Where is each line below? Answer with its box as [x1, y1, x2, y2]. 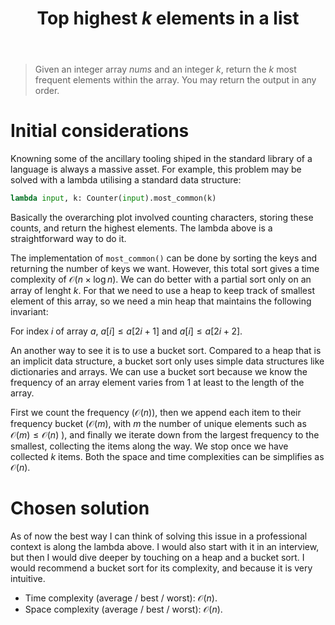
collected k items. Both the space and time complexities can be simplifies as [10, 451, 325, 462]
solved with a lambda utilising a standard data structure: [10, 174, 242, 186]
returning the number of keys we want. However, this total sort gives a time [10, 263, 320, 274]
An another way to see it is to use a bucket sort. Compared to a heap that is [10, 345, 322, 356]
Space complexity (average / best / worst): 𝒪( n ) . [24, 603, 223, 615]
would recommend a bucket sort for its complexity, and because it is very [10, 562, 313, 574]
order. [34, 85, 60, 97]
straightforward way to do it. [10, 233, 127, 244]
